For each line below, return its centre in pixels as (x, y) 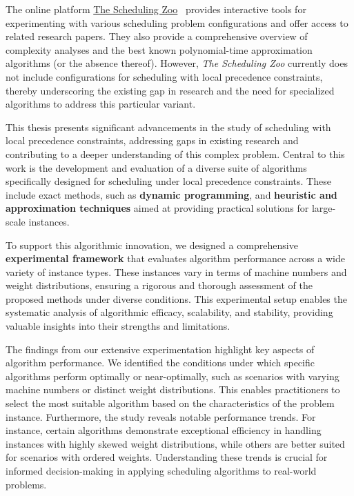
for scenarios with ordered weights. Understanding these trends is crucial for (167, 457)
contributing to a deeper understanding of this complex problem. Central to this (175, 153)
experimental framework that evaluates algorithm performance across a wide (175, 258)
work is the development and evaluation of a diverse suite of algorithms (156, 167)
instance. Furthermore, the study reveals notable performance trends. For (161, 416)
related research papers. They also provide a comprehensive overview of (157, 36)
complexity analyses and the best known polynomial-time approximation (159, 49)
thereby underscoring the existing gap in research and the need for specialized (170, 90)
